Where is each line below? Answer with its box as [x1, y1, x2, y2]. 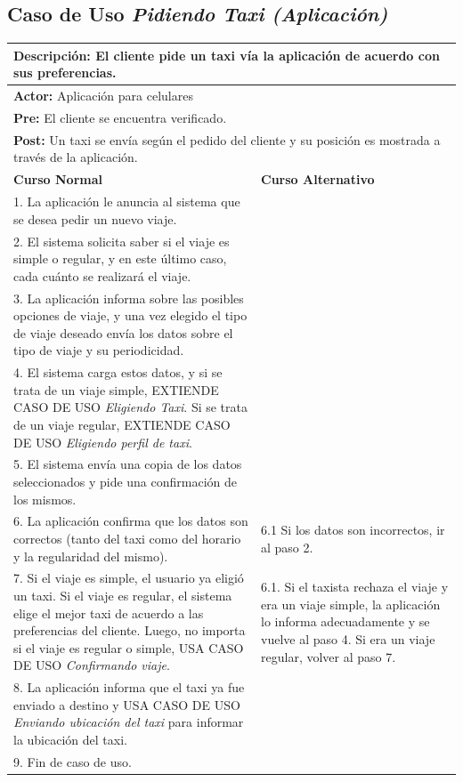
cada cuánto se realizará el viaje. [13, 266, 191, 285]
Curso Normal [13, 170, 102, 189]
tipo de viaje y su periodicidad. [13, 341, 184, 359]
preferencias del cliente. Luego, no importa [13, 621, 246, 640]
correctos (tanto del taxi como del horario [13, 529, 241, 548]
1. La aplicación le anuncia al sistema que [13, 192, 240, 211]
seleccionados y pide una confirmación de [13, 472, 238, 491]
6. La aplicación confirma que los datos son [13, 512, 248, 530]
